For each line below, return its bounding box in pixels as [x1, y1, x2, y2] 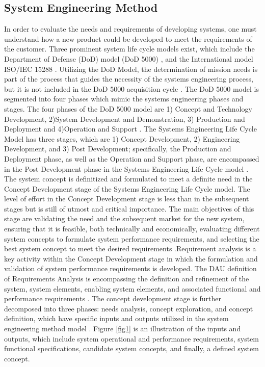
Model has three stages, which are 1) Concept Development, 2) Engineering [4, 133, 240, 144]
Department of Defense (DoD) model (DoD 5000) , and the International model [4, 53, 253, 64]
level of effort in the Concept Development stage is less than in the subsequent [4, 193, 249, 204]
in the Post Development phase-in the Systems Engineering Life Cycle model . [4, 163, 249, 174]
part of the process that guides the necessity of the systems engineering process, [4, 73, 253, 84]
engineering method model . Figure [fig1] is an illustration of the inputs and [4, 323, 241, 334]
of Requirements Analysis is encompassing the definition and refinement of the [4, 273, 249, 284]
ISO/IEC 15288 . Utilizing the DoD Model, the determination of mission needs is [4, 63, 258, 74]
